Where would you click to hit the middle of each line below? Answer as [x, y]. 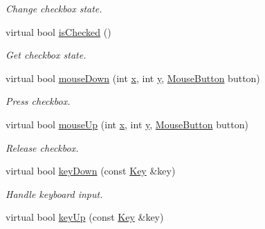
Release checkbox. [42, 147]
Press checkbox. [38, 101]
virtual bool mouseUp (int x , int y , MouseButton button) [127, 124]
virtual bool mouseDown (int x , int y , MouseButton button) [133, 78]
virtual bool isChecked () [58, 31]
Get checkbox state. [46, 55]
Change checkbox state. [54, 8]
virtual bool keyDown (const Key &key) [91, 171]
